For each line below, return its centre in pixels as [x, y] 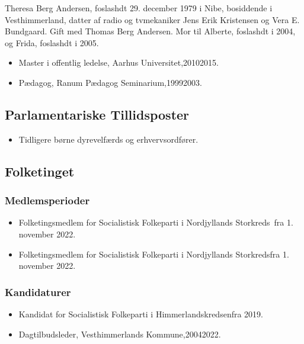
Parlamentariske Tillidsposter [97, 114]
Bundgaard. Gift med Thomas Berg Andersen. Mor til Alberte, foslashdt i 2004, [150, 31]
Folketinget [40, 171]
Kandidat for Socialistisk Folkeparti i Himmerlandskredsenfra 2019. [141, 314]
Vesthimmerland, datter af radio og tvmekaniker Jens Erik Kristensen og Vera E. [152, 19]
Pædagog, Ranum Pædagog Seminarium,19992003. [110, 82]
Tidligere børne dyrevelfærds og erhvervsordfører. [108, 139]
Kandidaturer [38, 292]
